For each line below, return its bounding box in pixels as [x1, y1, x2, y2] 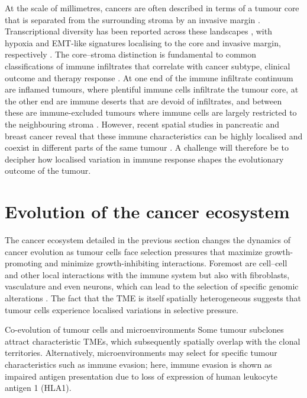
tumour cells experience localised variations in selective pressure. [5, 303, 238, 316]
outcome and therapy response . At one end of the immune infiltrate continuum [5, 71, 293, 84]
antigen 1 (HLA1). [5, 381, 72, 394]
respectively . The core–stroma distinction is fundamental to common [5, 48, 257, 61]
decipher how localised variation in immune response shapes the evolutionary [5, 152, 284, 165]
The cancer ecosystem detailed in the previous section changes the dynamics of [5, 234, 291, 246]
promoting [5, 257, 43, 269]
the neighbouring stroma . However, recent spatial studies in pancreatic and [5, 117, 280, 130]
